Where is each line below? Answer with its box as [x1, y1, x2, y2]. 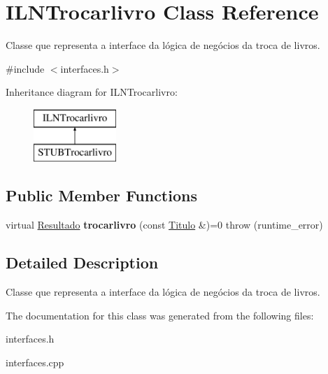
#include [6, 61, 45, 75]
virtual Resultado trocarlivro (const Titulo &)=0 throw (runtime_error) [6, 217, 323, 232]
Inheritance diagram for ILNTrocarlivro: [6, 85, 178, 99]
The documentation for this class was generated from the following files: [6, 308, 314, 322]
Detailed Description [6, 252, 159, 273]
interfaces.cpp [6, 354, 64, 369]
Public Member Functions [6, 185, 197, 206]
